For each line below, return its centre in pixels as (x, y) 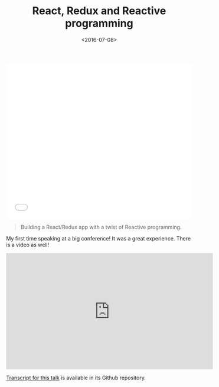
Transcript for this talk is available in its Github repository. (76, 378)
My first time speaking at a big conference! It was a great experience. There (98, 238)
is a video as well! (28, 245)
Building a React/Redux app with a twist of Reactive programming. (101, 227)
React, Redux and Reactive (99, 11)
